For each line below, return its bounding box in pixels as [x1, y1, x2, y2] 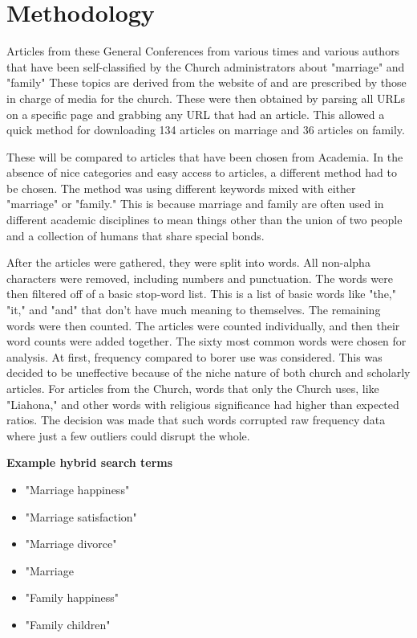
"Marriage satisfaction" [25, 508, 137, 525]
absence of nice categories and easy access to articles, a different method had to [6, 164, 397, 181]
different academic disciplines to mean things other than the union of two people [6, 211, 403, 228]
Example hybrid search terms [6, 454, 173, 471]
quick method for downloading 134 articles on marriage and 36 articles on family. [6, 121, 405, 138]
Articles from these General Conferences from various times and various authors [6, 43, 400, 59]
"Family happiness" [25, 589, 119, 606]
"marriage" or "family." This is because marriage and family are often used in [6, 195, 384, 212]
